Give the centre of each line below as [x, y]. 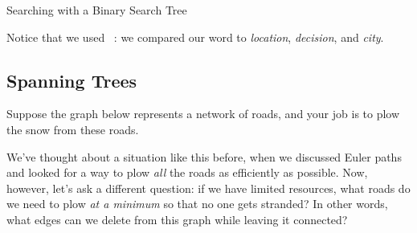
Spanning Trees [72, 80]
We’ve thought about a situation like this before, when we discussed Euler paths [204, 156]
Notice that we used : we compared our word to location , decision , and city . [195, 37]
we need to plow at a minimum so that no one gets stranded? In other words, [197, 204]
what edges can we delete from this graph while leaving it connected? [177, 219]
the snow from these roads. [73, 129]
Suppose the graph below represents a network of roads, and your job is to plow [203, 114]
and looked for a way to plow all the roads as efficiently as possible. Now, [187, 172]
